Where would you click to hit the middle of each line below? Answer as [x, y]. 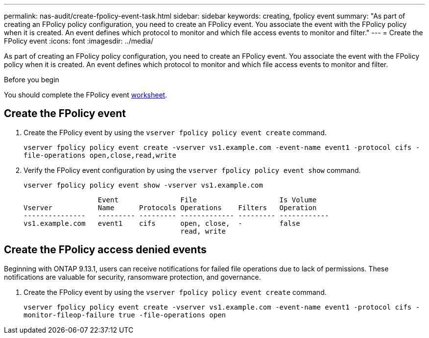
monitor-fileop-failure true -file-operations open [125, 315]
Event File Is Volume [207, 200]
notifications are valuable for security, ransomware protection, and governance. [132, 277]
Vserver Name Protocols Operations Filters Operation [170, 207]
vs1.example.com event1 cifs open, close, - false [162, 223]
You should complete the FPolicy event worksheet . [86, 95]
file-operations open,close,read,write [100, 155]
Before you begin [32, 80]
